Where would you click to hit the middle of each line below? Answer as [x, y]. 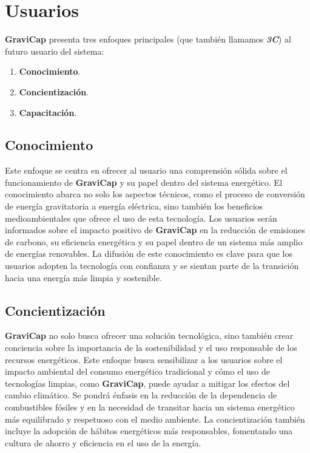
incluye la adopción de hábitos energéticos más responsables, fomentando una [149, 431]
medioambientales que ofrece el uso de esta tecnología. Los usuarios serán [141, 218]
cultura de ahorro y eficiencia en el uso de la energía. [103, 442]
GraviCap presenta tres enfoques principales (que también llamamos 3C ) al [148, 39]
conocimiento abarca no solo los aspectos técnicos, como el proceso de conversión [155, 194]
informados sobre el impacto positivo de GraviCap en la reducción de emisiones [155, 230]
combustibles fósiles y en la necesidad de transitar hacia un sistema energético [150, 407]
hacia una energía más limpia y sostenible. [83, 277]
